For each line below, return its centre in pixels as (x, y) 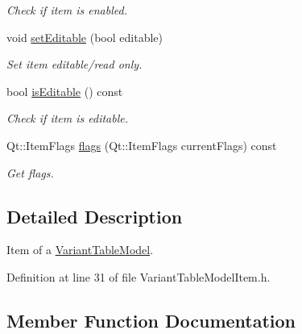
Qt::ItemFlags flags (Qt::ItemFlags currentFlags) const (142, 145)
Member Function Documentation (151, 320)
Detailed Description (95, 216)
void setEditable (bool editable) (85, 37)
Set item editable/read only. (74, 64)
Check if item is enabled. (67, 10)
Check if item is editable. (68, 118)
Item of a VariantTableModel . (80, 250)
